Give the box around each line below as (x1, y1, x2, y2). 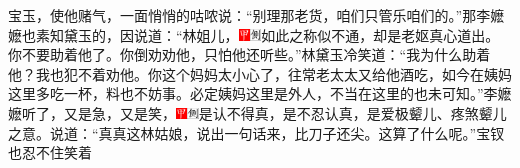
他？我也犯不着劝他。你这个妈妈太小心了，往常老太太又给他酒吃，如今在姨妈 (8, 63, 512, 84)
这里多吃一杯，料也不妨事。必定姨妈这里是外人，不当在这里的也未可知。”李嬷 (8, 83, 512, 104)
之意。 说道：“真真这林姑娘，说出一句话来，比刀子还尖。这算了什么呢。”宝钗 (8, 122, 505, 143)
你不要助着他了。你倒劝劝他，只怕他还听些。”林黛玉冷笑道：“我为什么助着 (8, 44, 491, 65)
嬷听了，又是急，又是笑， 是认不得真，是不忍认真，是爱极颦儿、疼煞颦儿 (8, 102, 507, 123)
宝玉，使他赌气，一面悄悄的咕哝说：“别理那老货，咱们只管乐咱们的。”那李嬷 (8, 5, 505, 25)
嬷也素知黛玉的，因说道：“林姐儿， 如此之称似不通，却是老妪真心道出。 (8, 24, 500, 45)
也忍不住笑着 (8, 142, 92, 163)
